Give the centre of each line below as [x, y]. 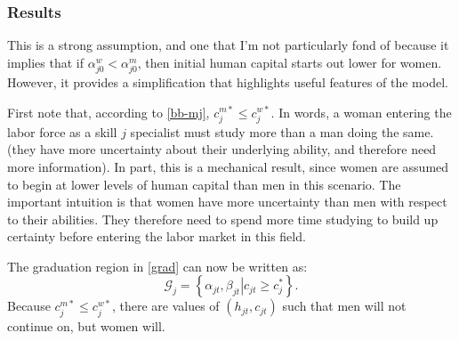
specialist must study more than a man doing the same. [282, 131]
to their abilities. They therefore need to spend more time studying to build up [223, 219]
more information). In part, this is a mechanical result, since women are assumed [228, 166]
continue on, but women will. [86, 325]
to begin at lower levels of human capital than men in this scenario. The [204, 184]
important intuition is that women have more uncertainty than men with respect [227, 202]
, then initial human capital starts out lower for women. [290, 62]
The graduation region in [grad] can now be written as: [157, 266]
